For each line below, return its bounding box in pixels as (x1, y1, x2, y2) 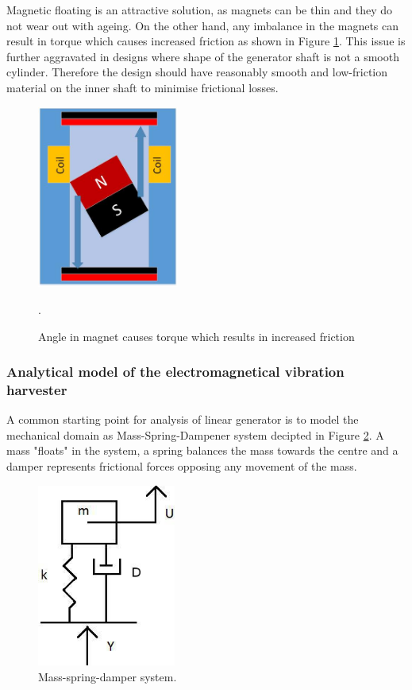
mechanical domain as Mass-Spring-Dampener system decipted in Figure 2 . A (6, 426, 384, 443)
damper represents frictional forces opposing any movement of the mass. (6, 458, 357, 475)
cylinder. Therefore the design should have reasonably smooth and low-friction (6, 64, 388, 80)
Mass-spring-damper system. (38, 668, 177, 684)
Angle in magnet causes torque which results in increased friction (38, 328, 355, 344)
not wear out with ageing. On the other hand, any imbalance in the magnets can (6, 17, 399, 33)
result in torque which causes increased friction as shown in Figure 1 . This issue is (6, 33, 406, 49)
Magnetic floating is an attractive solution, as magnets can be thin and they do (6, 2, 393, 17)
